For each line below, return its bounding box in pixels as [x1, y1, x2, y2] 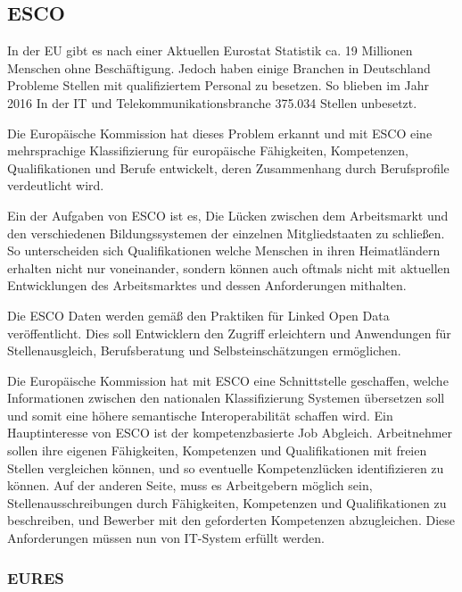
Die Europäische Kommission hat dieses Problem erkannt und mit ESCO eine [7, 123, 433, 142]
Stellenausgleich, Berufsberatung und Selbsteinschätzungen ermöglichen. [7, 341, 401, 360]
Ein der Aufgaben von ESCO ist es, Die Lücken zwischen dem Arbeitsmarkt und [7, 205, 449, 224]
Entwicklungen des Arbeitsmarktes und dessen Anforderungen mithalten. [7, 276, 407, 295]
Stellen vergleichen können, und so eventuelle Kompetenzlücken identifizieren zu [7, 458, 444, 477]
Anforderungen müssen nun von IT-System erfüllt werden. [7, 529, 325, 547]
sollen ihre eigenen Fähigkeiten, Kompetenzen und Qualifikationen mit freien [7, 441, 427, 460]
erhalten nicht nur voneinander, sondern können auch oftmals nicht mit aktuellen [7, 258, 450, 277]
